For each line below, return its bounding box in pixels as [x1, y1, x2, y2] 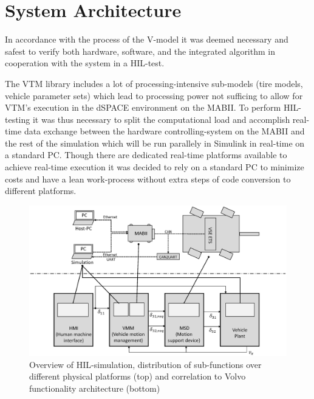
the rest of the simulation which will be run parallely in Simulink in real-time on [5, 136, 305, 149]
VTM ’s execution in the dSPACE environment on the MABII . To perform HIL [5, 101, 299, 114]
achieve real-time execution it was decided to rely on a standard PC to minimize [5, 161, 304, 173]
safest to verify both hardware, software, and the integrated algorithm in [5, 44, 275, 57]
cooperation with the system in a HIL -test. [5, 57, 165, 69]
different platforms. [5, 184, 77, 197]
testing [5, 113, 30, 125]
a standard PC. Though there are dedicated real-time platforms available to [5, 148, 287, 161]
